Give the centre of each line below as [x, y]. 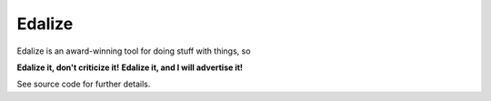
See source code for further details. [84, 84]
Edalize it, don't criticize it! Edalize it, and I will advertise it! [130, 67]
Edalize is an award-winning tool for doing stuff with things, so [134, 51]
